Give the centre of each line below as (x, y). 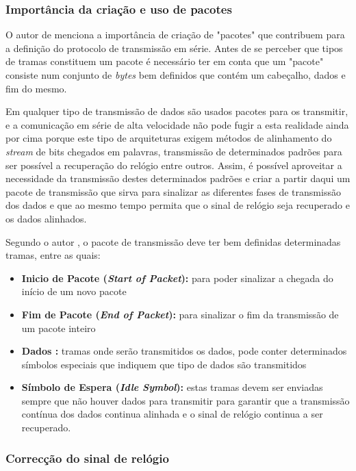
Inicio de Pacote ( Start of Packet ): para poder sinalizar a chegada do (177, 278)
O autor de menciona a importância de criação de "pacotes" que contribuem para (175, 35)
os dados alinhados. (46, 218)
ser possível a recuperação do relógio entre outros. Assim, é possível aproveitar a (174, 165)
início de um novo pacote (74, 291)
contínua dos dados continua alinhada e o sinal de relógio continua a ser (172, 414)
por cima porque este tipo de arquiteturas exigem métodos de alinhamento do (169, 138)
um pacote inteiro (59, 328)
